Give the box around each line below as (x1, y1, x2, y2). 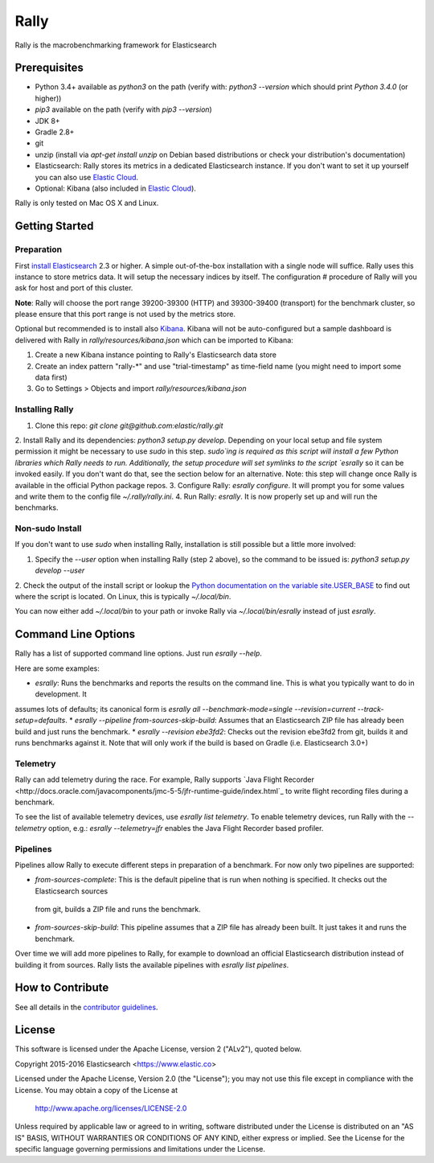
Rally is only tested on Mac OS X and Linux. (14, 198, 159, 208)
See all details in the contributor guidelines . (14, 1002, 158, 1012)
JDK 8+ (35, 116, 60, 125)
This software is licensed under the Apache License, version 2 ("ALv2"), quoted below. (14, 1044, 302, 1054)
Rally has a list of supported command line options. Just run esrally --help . (14, 648, 263, 659)
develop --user (35, 565, 85, 575)
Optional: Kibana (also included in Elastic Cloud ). (35, 183, 197, 193)
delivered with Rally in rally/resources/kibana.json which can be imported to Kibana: (14, 335, 293, 345)
